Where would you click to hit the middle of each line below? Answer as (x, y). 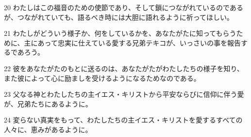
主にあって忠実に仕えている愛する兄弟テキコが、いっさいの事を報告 (132, 42)
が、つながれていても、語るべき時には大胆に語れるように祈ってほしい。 (119, 17)
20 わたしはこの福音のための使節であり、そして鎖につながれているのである (124, 7)
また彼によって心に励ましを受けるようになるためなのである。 (102, 78)
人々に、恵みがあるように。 (48, 129)
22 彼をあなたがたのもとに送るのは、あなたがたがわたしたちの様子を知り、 (124, 68)
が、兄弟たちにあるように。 (48, 103)
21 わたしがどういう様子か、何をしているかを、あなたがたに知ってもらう (120, 33)
